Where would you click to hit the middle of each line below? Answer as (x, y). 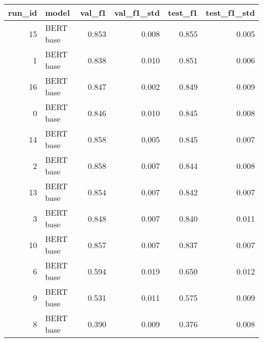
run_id (23, 12)
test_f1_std (230, 12)
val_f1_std (137, 12)
